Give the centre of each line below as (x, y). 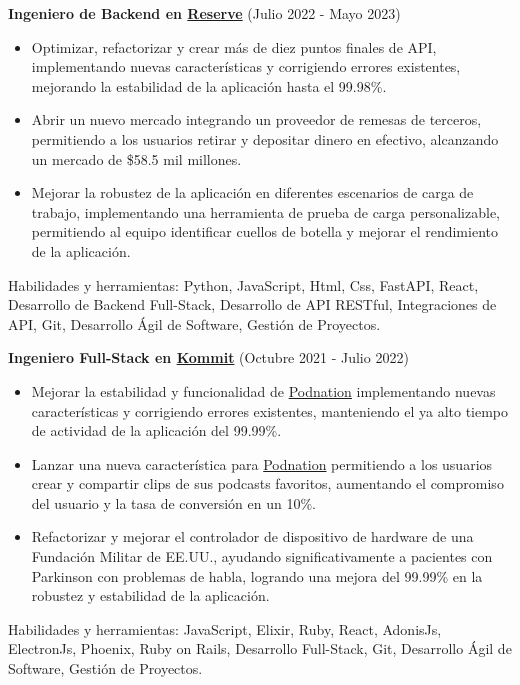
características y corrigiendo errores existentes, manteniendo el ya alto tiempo (270, 410)
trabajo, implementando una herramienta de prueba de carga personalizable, (265, 211)
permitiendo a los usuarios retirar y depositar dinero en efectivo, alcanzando (265, 138)
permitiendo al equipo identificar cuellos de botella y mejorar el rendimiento (264, 231)
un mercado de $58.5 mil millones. (136, 158)
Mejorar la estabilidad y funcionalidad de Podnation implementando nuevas (263, 390)
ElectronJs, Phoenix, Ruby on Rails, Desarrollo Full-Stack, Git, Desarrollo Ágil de (260, 648)
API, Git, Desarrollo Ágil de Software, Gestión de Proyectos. (194, 323)
